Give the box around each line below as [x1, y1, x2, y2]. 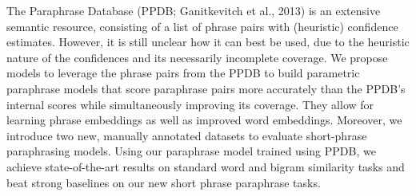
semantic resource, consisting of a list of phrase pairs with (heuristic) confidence [6, 18, 398, 34]
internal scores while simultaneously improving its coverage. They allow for [6, 96, 374, 112]
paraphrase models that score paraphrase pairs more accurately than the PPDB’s [6, 80, 406, 96]
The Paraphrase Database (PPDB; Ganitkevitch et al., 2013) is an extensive [6, 2, 381, 18]
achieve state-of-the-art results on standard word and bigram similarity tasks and [6, 158, 405, 174]
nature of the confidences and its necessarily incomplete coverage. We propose [6, 49, 388, 65]
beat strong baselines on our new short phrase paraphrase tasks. [6, 174, 321, 190]
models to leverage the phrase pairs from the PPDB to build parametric [6, 65, 360, 81]
